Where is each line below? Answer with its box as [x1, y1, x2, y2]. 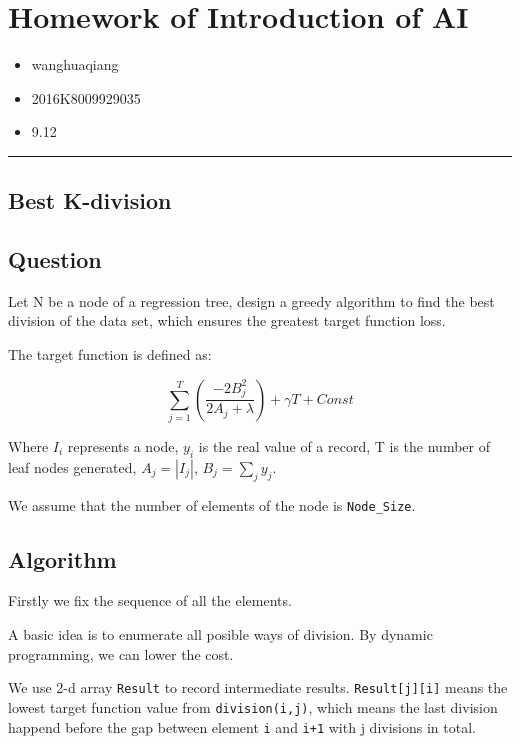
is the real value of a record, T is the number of [198, 436, 490, 456]
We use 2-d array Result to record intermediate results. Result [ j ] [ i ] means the [8, 677, 508, 698]
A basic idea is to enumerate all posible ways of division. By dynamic [8, 624, 433, 645]
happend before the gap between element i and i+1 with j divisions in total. [8, 716, 476, 737]
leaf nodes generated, [8, 456, 137, 477]
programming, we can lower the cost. [8, 643, 234, 664]
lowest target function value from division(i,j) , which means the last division [8, 696, 498, 717]
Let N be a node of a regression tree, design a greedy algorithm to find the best [8, 290, 495, 311]
